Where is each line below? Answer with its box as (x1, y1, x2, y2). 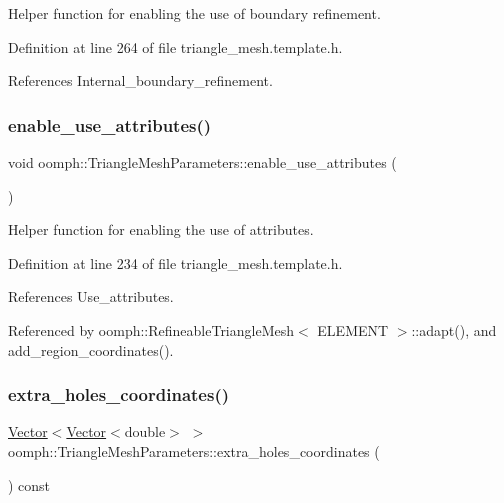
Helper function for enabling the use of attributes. (8, 219, 314, 240)
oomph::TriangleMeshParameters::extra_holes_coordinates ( (8, 440, 380, 461)
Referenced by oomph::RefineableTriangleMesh (8, 319, 295, 340)
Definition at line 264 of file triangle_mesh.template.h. (8, 36, 343, 57)
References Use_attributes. (8, 286, 174, 307)
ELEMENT (317, 319, 389, 340)
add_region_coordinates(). (8, 339, 174, 360)
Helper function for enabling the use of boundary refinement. (8, 3, 381, 23)
